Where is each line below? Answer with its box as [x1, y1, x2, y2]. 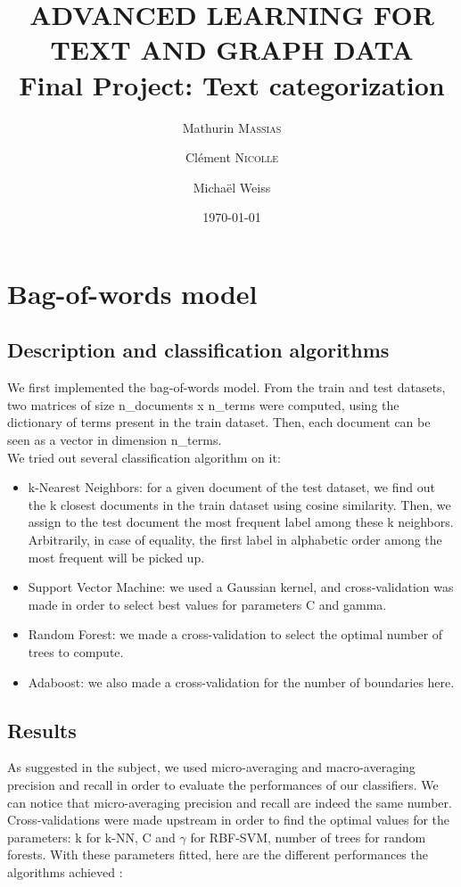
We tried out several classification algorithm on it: [7, 448, 281, 466]
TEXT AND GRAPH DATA [50, 31, 414, 68]
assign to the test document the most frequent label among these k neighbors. [28, 513, 454, 531]
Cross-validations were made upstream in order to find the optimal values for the [7, 810, 450, 829]
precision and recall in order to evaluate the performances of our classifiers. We [7, 775, 439, 793]
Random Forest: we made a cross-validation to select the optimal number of [28, 625, 443, 644]
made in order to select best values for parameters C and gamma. [28, 595, 387, 613]
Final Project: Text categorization [19, 66, 445, 103]
